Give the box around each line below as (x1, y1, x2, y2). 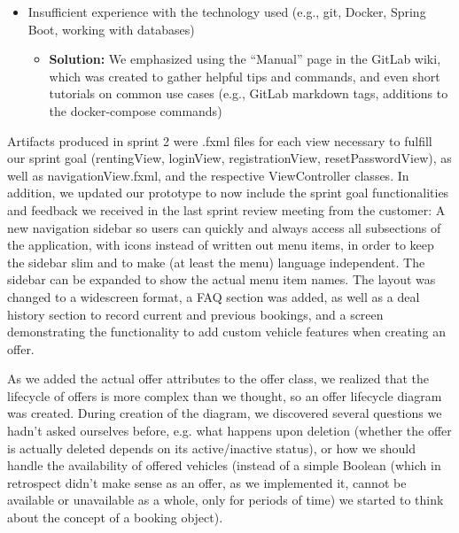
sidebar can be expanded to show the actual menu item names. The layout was (7, 270, 436, 289)
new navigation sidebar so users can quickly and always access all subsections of (7, 218, 441, 236)
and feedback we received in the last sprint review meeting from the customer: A (7, 200, 446, 219)
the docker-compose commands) (49, 101, 222, 120)
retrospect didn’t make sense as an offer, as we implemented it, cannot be (7, 473, 407, 491)
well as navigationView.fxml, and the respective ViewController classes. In (7, 166, 409, 184)
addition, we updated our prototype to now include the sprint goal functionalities (7, 183, 449, 202)
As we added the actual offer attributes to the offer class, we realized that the (7, 369, 429, 388)
